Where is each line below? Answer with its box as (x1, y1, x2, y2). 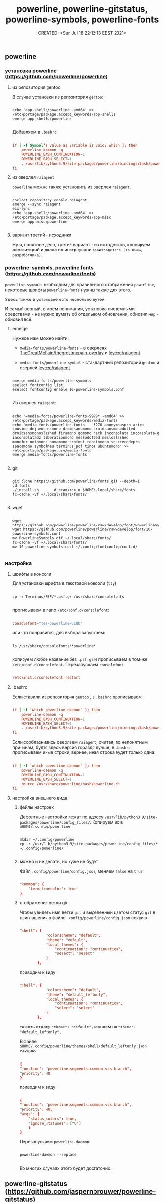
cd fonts (12, 483, 30, 488)
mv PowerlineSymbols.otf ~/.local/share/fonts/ (12, 535, 111, 540)
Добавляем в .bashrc (12, 129, 57, 135)
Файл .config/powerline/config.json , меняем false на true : (19, 868, 144, 874)
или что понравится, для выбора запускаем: (12, 629, 106, 635)
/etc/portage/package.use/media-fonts (12, 448, 92, 453)
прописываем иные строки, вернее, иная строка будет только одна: (12, 750, 156, 755)
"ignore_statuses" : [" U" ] (28, 1121, 82, 1126)
